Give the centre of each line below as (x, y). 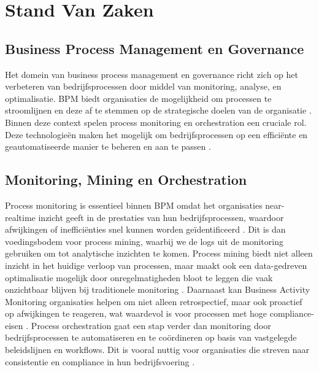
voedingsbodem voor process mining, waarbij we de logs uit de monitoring (144, 241)
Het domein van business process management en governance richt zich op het (152, 74)
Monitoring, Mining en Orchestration (126, 180)
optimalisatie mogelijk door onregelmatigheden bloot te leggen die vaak (139, 277)
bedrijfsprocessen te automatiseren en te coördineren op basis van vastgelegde (151, 337)
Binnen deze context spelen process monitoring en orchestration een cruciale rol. (156, 122)
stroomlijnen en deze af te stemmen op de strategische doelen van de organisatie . (158, 110)
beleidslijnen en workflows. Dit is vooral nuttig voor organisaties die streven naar (157, 350)
